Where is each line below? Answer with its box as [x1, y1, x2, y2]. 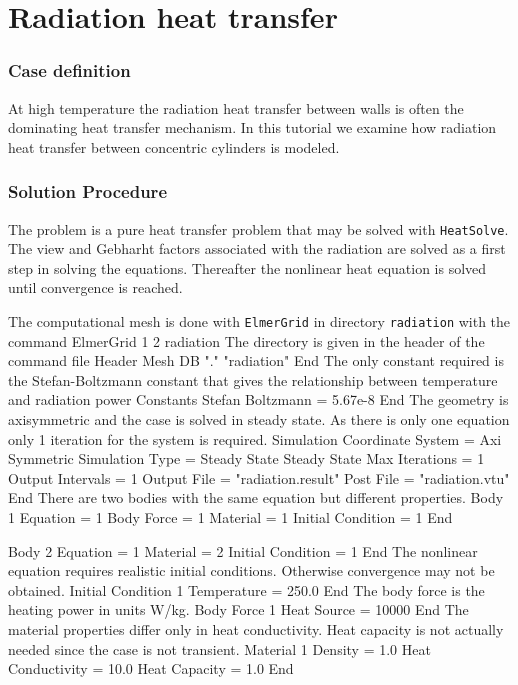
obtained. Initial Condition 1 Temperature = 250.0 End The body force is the [8, 579, 485, 600]
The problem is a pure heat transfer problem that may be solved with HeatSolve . [8, 218, 509, 239]
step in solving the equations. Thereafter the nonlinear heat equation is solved [8, 257, 487, 278]
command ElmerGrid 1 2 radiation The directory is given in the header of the [8, 330, 485, 351]
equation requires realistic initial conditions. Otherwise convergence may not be [8, 560, 495, 581]
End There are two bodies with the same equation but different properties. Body [8, 487, 504, 508]
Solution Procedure [8, 179, 167, 204]
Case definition [8, 58, 131, 83]
